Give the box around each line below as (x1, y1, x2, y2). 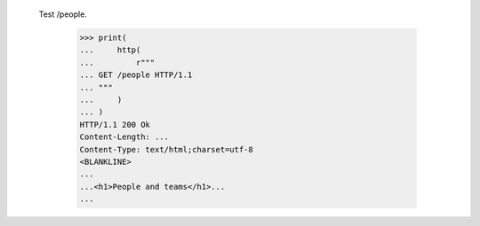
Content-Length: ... (79, 132, 169, 142)
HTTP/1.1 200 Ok (79, 120, 151, 129)
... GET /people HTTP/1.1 (79, 70, 193, 80)
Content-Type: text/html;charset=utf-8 (79, 144, 253, 154)
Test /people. (38, 9, 88, 19)
